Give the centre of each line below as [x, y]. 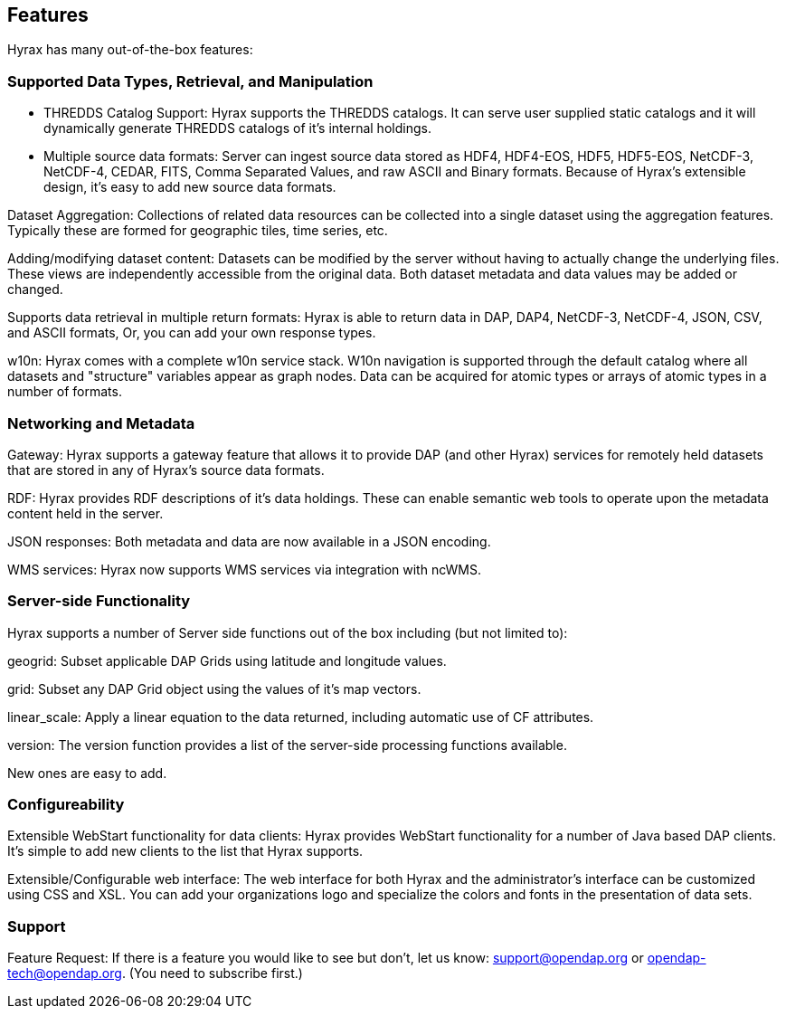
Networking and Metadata [101, 423]
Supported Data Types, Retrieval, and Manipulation [190, 81]
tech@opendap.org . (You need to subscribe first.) [155, 973]
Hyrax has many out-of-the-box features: [130, 50]
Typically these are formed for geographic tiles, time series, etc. [198, 231]
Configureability [66, 805]
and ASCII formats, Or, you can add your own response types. [192, 333]
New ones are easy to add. [87, 773]
